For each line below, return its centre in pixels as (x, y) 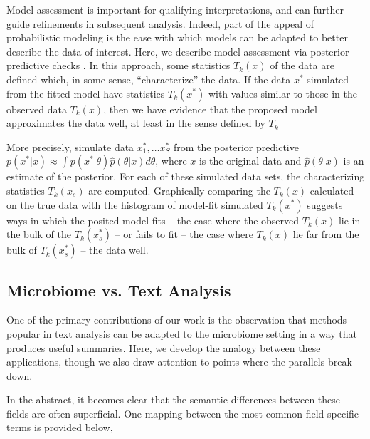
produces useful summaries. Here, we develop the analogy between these (164, 347)
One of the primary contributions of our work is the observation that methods (177, 320)
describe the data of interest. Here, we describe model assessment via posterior (178, 51)
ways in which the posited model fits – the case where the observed (153, 220)
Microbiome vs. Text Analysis (119, 290)
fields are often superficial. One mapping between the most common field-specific (183, 413)
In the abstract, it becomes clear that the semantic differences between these (174, 399)
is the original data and (250, 161)
